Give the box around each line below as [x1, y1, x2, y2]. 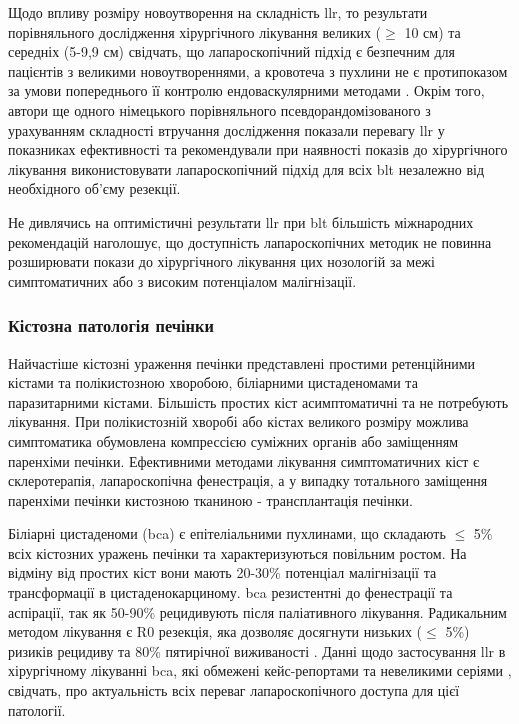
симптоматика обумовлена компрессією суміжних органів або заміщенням [8, 430, 459, 451]
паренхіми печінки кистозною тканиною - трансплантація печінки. [8, 489, 413, 510]
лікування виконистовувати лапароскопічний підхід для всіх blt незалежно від [8, 158, 485, 179]
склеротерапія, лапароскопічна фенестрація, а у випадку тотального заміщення [8, 470, 488, 491]
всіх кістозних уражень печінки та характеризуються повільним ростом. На [8, 542, 467, 563]
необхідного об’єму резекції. [8, 178, 181, 199]
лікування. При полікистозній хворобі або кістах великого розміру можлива [8, 411, 469, 432]
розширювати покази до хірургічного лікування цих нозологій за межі [8, 251, 435, 272]
